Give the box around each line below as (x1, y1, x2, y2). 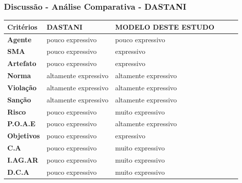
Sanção (7, 94, 31, 104)
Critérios (7, 21, 37, 32)
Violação (7, 82, 37, 92)
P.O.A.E (7, 118, 35, 129)
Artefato (7, 58, 36, 68)
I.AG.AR (7, 155, 38, 165)
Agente (7, 34, 32, 44)
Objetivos (7, 131, 40, 141)
